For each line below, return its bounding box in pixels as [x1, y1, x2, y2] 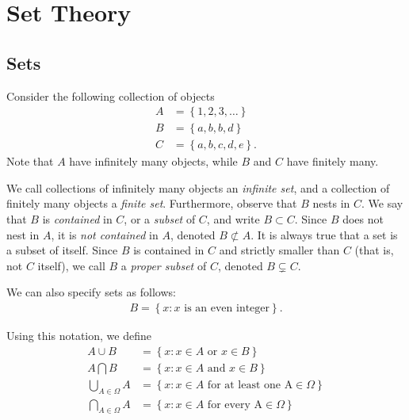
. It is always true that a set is [250, 226, 398, 242]
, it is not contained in [51, 226, 159, 242]
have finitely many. [286, 153, 379, 170]
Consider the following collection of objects [6, 87, 215, 104]
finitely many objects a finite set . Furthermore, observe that [6, 195, 297, 212]
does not [342, 211, 384, 227]
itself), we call [37, 257, 105, 273]
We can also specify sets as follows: [6, 284, 176, 300]
